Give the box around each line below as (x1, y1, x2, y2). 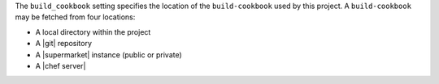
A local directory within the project (35, 27, 151, 36)
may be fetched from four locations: (15, 12, 136, 22)
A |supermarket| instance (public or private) (35, 49, 182, 60)
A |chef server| (35, 61, 86, 70)
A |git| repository (35, 39, 93, 48)
